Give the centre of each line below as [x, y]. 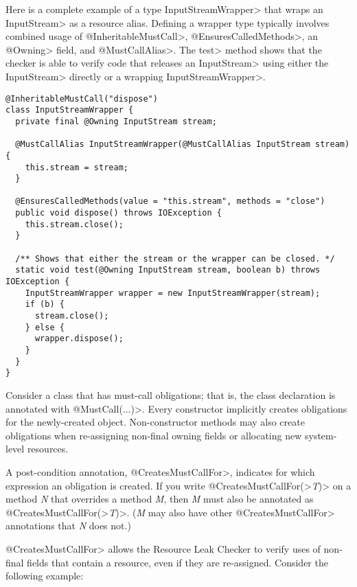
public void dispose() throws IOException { [118, 213]
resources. [48, 449]
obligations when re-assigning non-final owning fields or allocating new [154, 435]
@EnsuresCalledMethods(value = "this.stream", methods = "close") [170, 202]
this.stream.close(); [74, 224]
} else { [45, 327]
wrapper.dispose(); [79, 339]
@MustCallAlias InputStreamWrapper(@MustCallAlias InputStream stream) [183, 145]
